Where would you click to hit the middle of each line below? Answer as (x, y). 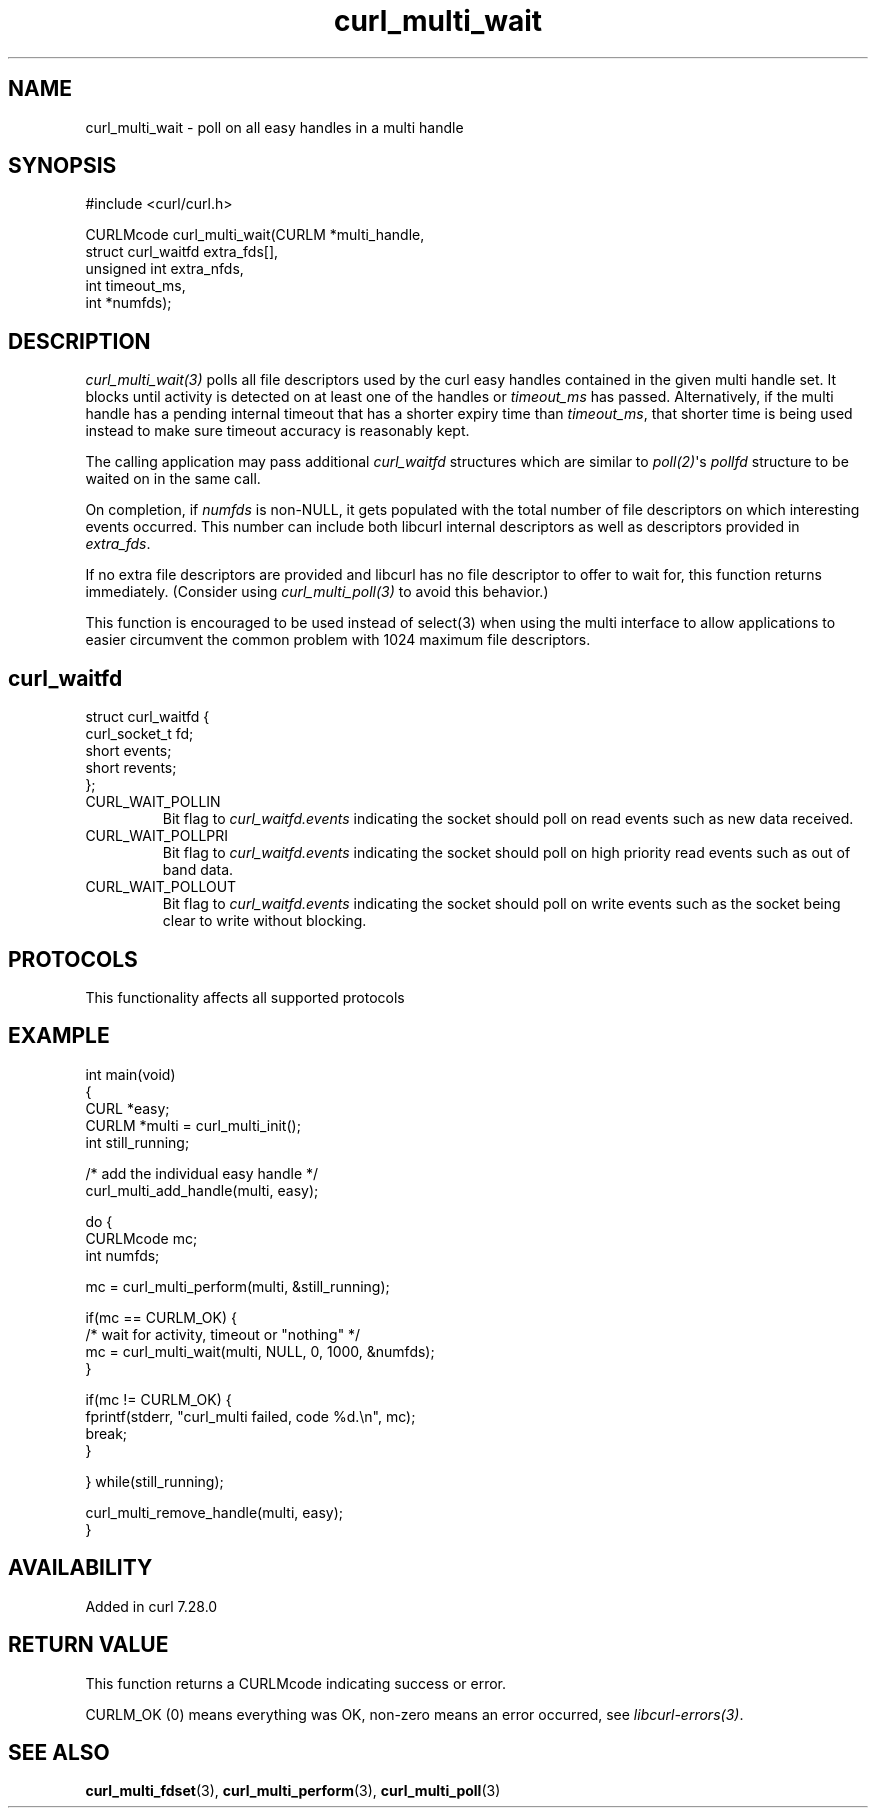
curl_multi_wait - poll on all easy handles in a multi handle (274, 127)
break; (106, 1433)
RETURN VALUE (88, 1645)
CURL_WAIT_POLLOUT (161, 887)
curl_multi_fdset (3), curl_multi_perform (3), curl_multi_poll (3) (293, 1791)
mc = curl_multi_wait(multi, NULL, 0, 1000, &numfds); (260, 1351)
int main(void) (130, 1074)
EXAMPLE (59, 1036)
